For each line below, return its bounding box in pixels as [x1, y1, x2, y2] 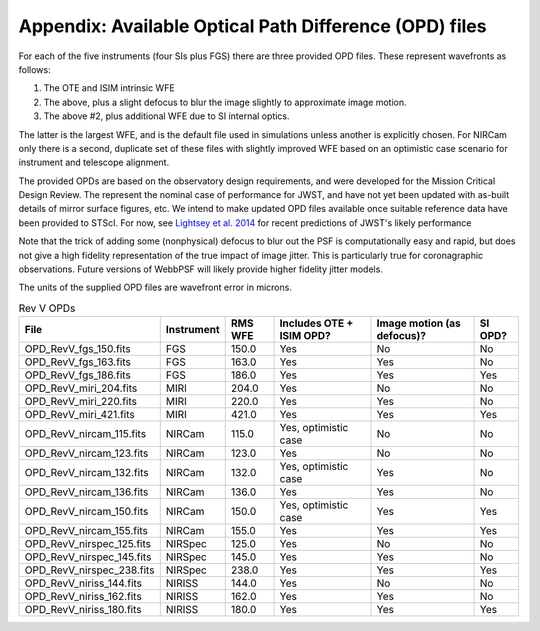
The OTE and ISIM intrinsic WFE [43, 82, 175, 94]
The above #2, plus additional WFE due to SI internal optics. [43, 110, 290, 122]
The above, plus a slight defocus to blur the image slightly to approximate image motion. [43, 96, 407, 108]
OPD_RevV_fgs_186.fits [24, 368, 132, 382]
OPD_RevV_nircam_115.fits [24, 427, 147, 441]
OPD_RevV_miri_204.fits [24, 381, 138, 395]
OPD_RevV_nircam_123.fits [24, 446, 149, 460]
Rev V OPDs [18, 301, 76, 315]
